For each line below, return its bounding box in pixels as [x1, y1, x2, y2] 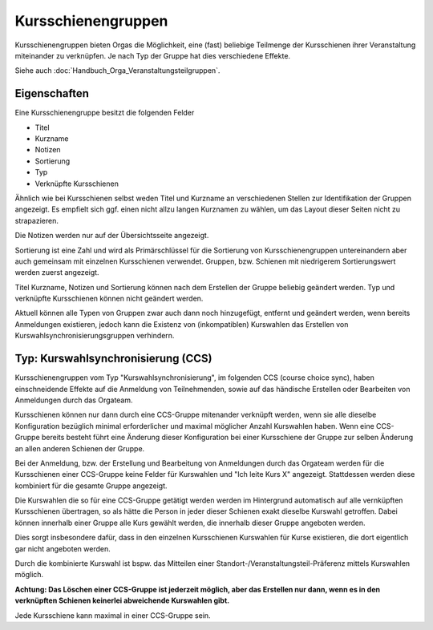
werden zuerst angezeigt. [14, 268, 99, 277]
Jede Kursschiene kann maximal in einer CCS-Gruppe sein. [14, 610, 212, 620]
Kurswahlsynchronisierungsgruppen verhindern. [14, 331, 175, 341]
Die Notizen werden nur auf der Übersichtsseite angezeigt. [14, 231, 209, 240]
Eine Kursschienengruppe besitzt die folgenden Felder [14, 108, 195, 118]
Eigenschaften [14, 87, 90, 100]
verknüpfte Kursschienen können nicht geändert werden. [14, 293, 204, 304]
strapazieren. [14, 216, 59, 225]
